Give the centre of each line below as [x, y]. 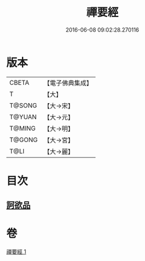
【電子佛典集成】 [68, 83]
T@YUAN [23, 116]
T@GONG [23, 140]
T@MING [23, 128]
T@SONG [23, 105]
